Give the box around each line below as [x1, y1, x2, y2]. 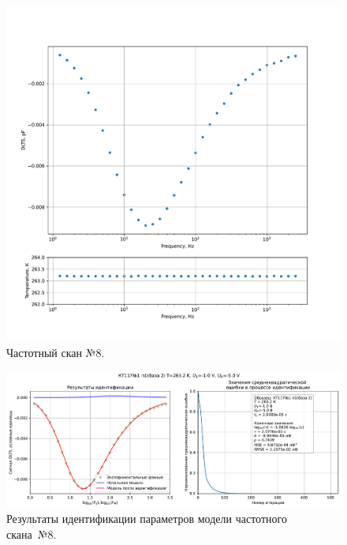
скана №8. [6, 525, 57, 542]
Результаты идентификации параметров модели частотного [6, 510, 287, 527]
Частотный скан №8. [6, 344, 105, 360]
